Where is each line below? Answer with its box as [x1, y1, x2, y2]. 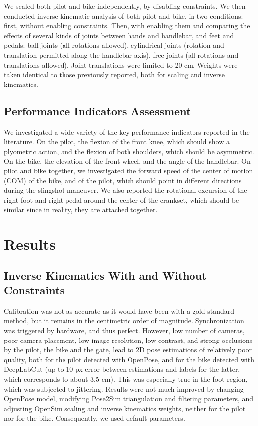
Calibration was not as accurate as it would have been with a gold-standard [4, 305, 234, 316]
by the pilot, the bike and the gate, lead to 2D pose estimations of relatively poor [4, 344, 252, 355]
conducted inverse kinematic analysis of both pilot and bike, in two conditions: [4, 10, 243, 21]
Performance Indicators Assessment [4, 103, 191, 118]
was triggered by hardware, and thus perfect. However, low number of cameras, [4, 325, 245, 336]
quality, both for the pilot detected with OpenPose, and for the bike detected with [4, 354, 254, 364]
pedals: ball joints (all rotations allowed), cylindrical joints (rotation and [4, 40, 224, 50]
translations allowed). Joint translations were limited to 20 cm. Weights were [4, 59, 238, 70]
